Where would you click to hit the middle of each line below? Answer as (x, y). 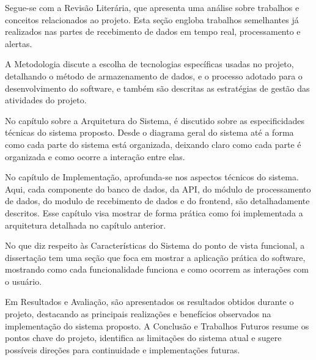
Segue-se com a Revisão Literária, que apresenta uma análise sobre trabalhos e (152, 7)
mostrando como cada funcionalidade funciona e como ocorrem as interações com (157, 269)
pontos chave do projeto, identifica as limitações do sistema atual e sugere (143, 338)
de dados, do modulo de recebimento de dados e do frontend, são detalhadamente (157, 201)
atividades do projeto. (46, 100)
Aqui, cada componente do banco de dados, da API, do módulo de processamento (158, 189)
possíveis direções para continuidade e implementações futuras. (123, 349)
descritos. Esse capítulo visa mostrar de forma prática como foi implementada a (154, 212)
